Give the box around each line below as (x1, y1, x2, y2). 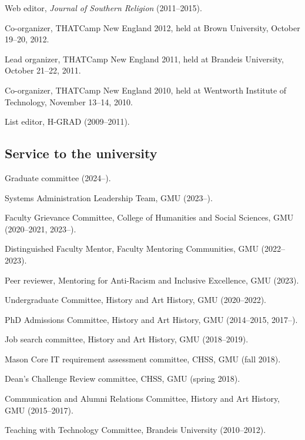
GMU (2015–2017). (5, 404, 73, 416)
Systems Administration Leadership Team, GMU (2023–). (5, 191, 213, 204)
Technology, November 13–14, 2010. (5, 95, 133, 108)
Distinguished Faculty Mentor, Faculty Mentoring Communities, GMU (5, 242, 259, 255)
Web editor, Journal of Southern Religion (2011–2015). (5, 2, 202, 14)
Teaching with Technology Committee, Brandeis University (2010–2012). (5, 424, 266, 436)
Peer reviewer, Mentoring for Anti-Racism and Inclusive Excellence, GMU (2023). (5, 274, 299, 286)
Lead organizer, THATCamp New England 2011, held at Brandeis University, (5, 52, 284, 65)
